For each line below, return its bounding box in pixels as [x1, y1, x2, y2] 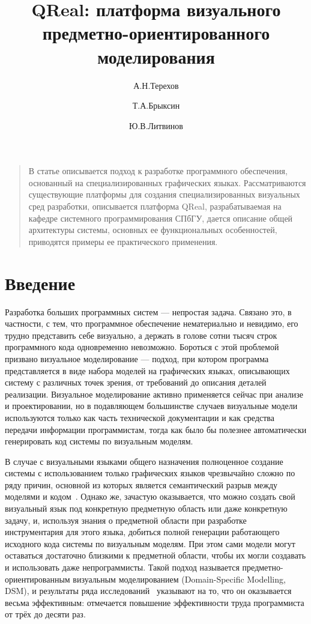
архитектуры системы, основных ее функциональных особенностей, [28, 223, 277, 236]
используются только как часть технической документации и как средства [5, 411, 274, 423]
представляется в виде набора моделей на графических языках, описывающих [5, 364, 290, 377]
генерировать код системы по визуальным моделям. [5, 435, 193, 447]
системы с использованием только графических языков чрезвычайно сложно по [5, 467, 295, 479]
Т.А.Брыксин [132, 99, 180, 112]
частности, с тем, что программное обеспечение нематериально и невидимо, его [5, 317, 298, 330]
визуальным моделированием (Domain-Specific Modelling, [73, 572, 286, 585]
